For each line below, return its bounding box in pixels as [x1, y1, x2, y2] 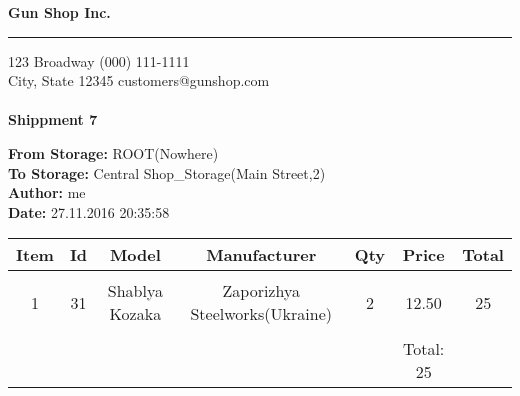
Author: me [8, 182, 86, 203]
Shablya [107, 279, 163, 303]
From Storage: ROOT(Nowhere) [8, 142, 219, 163]
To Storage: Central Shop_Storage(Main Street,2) [8, 162, 326, 183]
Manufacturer [206, 243, 317, 267]
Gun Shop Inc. [8, 2, 111, 22]
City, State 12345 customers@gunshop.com [8, 70, 270, 91]
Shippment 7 [8, 109, 98, 130]
